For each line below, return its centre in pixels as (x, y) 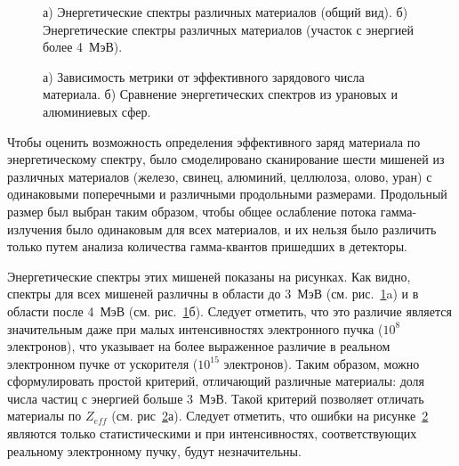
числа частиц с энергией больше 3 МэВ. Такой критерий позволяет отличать (216, 398)
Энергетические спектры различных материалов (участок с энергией (228, 29)
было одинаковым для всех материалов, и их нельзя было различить (251, 229)
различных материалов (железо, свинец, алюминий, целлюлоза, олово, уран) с (220, 176)
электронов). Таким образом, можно (322, 363)
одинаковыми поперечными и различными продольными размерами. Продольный (227, 194)
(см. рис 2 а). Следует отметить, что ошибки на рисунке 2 (270, 416)
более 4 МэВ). (83, 47)
